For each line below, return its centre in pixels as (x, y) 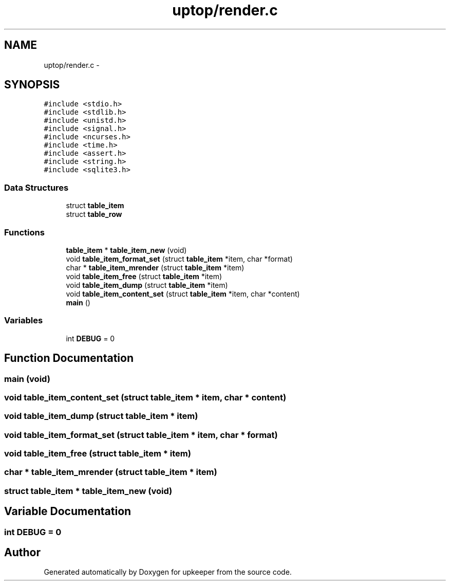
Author (22, 553)
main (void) (27, 379)
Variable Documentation (68, 511)
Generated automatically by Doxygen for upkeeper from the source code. (168, 572)
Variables (24, 321)
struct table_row (94, 214)
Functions (24, 232)
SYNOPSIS (32, 85)
